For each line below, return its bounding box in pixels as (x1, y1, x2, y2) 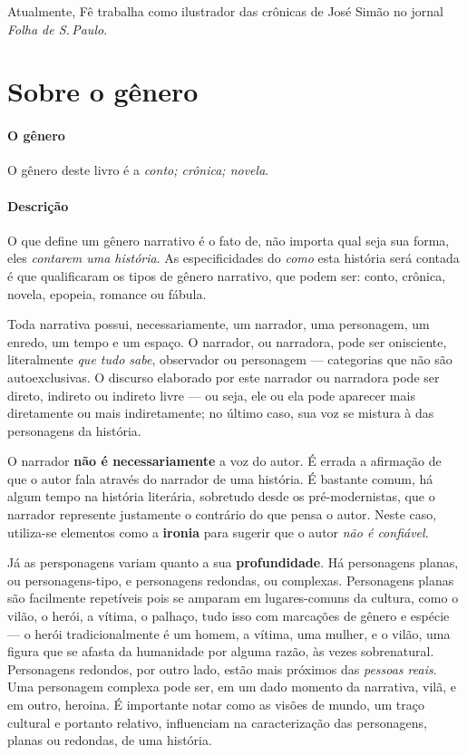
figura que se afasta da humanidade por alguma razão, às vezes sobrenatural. (7, 642, 434, 661)
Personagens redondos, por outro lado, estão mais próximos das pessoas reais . (7, 659, 437, 678)
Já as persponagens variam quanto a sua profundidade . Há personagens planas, (7, 553, 459, 572)
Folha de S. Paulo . (7, 19, 108, 38)
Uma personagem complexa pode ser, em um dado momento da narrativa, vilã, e (7, 677, 456, 696)
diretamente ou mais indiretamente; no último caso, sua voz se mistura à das (7, 403, 434, 422)
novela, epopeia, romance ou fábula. (7, 284, 207, 303)
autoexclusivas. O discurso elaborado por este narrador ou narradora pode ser (7, 367, 440, 386)
